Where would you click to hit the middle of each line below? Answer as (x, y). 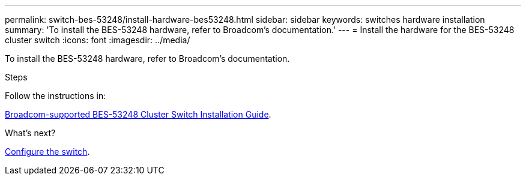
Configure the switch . (47, 151)
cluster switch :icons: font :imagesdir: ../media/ (98, 40)
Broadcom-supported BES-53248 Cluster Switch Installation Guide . (138, 114)
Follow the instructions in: (56, 96)
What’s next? (30, 133)
